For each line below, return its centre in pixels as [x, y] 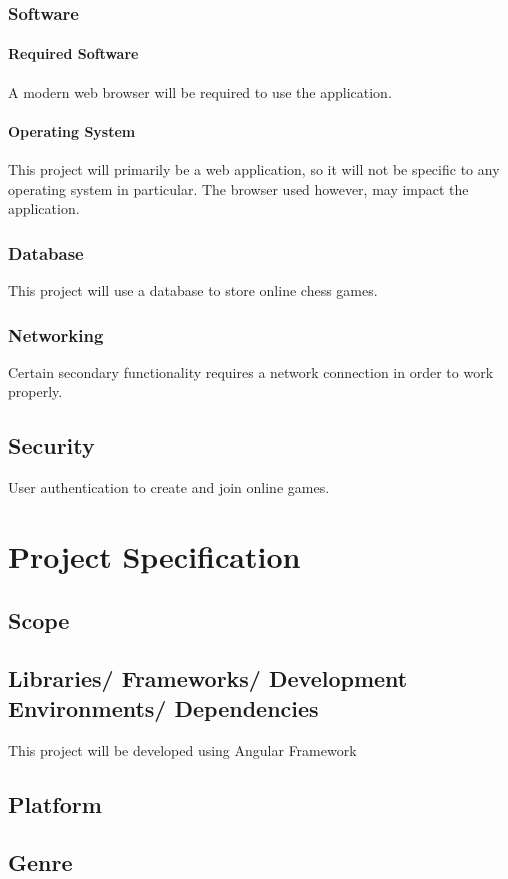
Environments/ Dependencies [163, 707]
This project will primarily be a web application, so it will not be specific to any [254, 169]
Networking [56, 334]
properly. [35, 391]
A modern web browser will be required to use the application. [200, 91]
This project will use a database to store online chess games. [193, 290]
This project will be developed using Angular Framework [182, 749]
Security [51, 445]
